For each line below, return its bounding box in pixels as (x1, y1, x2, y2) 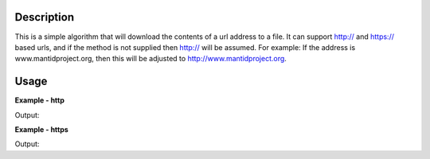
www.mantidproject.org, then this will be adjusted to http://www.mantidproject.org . (14, 54, 287, 64)
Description (14, 10, 75, 24)
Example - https (14, 124, 69, 134)
